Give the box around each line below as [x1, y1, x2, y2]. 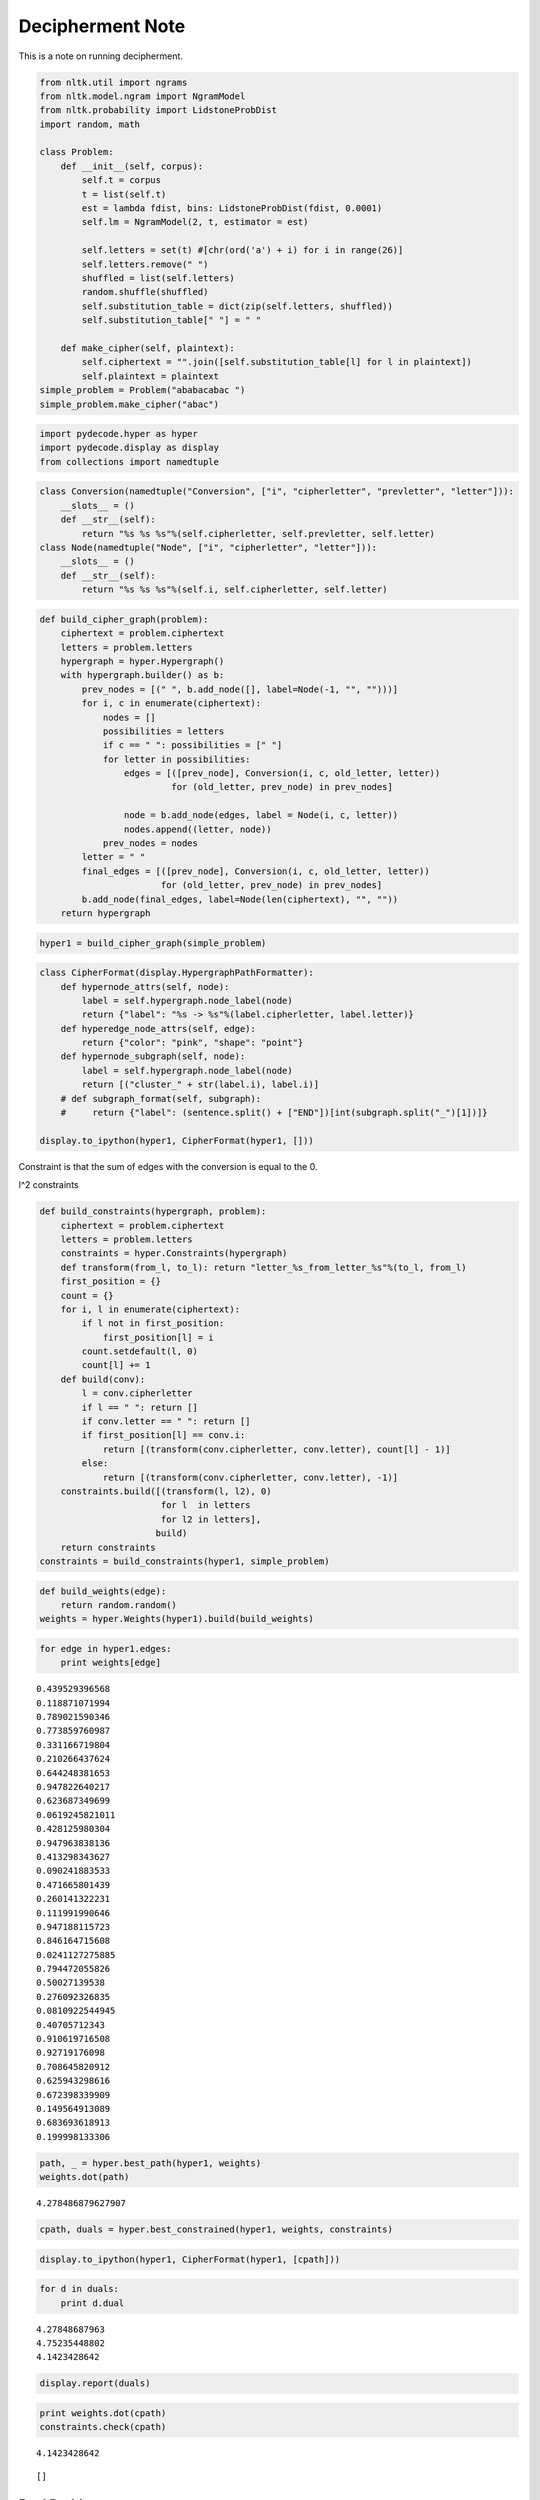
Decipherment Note [18, 15, 186, 37]
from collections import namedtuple [39, 456, 220, 467]
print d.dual [60, 2297, 125, 2309]
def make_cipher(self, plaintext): [60, 342, 235, 354]
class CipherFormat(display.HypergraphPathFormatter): [39, 967, 314, 979]
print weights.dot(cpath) [39, 2407, 167, 2419]
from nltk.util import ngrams [39, 76, 188, 88]
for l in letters [160, 1500, 251, 1511]
